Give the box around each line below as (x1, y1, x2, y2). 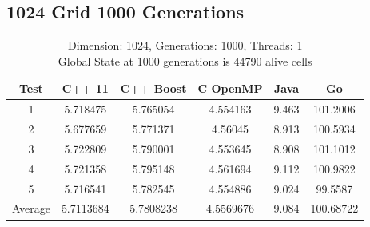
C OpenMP (197, 80, 263, 97)
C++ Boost (120, 80, 187, 97)
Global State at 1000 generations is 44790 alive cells (58, 52, 312, 69)
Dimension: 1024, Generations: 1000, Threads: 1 (67, 37, 303, 54)
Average (12, 200, 50, 217)
